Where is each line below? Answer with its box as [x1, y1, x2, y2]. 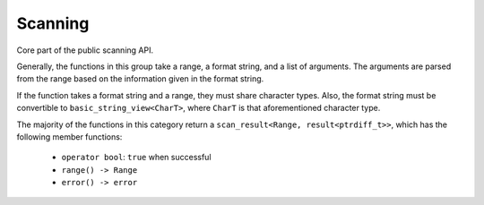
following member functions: [16, 131, 123, 142]
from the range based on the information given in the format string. [16, 73, 264, 84]
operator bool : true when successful [61, 152, 212, 163]
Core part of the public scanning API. [16, 45, 154, 56]
